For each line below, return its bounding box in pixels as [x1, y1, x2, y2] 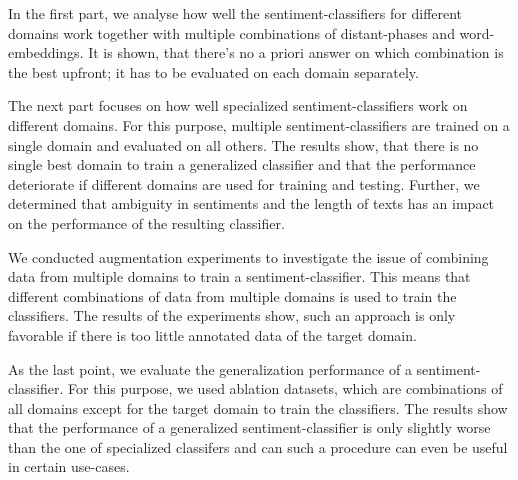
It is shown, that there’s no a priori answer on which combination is [88, 42, 504, 63]
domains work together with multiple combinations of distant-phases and [8, 22, 455, 43]
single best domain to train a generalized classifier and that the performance [8, 154, 476, 175]
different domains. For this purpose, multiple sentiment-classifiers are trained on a [8, 114, 510, 135]
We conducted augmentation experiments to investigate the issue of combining [8, 246, 489, 267]
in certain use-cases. [8, 456, 130, 477]
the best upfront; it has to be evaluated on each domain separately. [8, 61, 419, 82]
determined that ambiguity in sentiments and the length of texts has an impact [8, 193, 495, 214]
